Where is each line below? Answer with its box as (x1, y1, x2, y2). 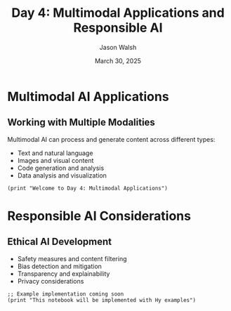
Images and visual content (17, 156, 94, 164)
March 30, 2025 (94, 56, 142, 65)
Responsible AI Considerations (7, 208, 192, 224)
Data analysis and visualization (17, 171, 107, 180)
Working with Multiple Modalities (7, 117, 156, 128)
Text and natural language (17, 149, 93, 157)
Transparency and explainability (17, 269, 110, 278)
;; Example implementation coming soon (7, 290, 124, 298)
